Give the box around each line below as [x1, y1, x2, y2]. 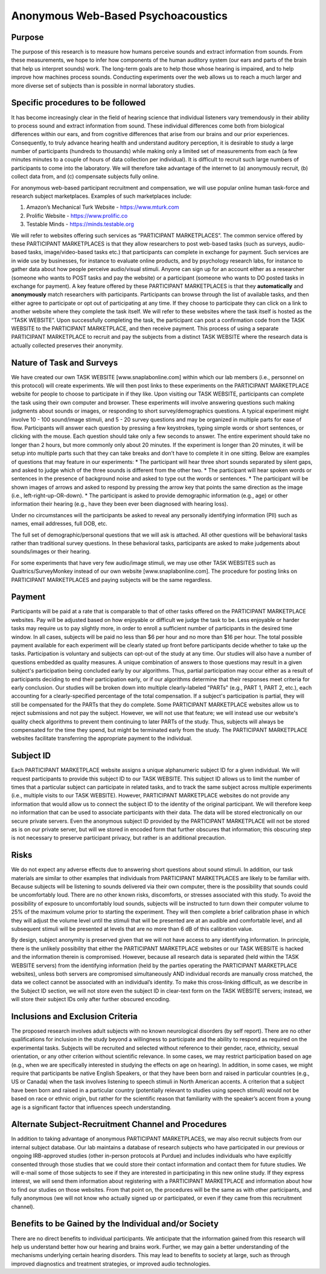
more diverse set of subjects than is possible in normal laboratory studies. [11, 82, 196, 89]
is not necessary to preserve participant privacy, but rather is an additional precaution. [11, 834, 226, 841]
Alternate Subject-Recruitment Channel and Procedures [11, 1119, 227, 1129]
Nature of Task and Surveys [11, 358, 118, 368]
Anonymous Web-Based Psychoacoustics [11, 9, 228, 22]
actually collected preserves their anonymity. [11, 342, 123, 349]
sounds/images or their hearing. [11, 548, 91, 555]
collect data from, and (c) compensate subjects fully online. [11, 173, 159, 180]
